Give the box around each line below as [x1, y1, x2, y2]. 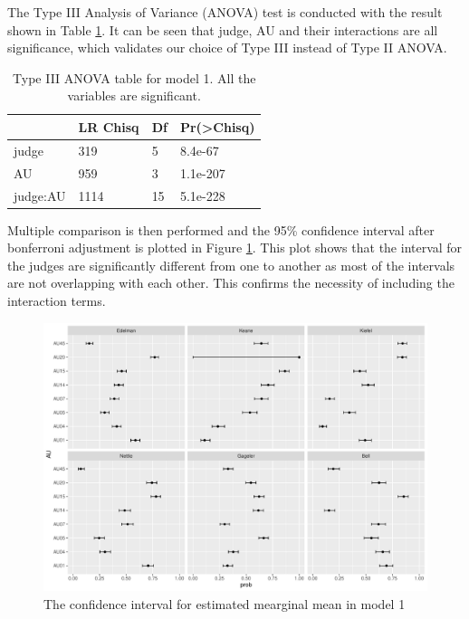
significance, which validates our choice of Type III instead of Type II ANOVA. [7, 38, 447, 57]
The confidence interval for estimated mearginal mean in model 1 [43, 594, 406, 613]
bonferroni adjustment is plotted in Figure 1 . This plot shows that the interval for [7, 238, 463, 257]
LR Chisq [78, 117, 139, 136]
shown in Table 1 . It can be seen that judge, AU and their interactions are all [7, 20, 438, 39]
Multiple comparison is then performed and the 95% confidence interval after [7, 220, 435, 239]
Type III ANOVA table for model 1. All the [13, 68, 256, 87]
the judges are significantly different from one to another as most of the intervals [7, 255, 455, 274]
